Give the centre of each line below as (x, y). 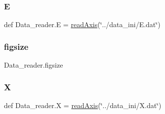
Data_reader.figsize (34, 65)
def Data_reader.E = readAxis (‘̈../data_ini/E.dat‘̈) (82, 24)
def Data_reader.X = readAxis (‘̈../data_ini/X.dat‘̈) (83, 105)
